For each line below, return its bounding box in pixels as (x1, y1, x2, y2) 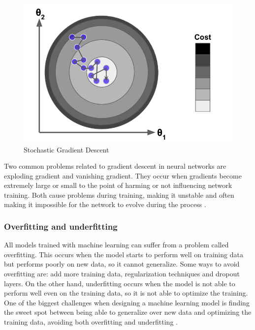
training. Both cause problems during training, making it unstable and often (4, 189, 234, 200)
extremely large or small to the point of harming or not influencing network (4, 180, 232, 190)
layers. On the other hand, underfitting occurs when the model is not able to (4, 278, 235, 288)
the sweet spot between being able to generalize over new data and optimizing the (4, 307, 252, 317)
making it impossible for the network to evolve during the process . (4, 199, 206, 210)
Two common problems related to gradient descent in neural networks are (4, 161, 226, 171)
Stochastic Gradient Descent (24, 144, 109, 154)
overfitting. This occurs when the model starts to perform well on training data (4, 249, 243, 259)
